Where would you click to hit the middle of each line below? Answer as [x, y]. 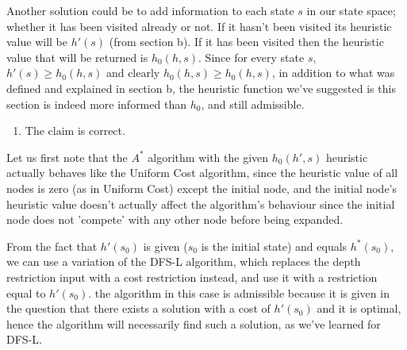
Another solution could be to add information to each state [150, 10]
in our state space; [351, 10]
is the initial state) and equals [274, 246]
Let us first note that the [67, 157]
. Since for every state [251, 57]
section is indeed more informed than [96, 104]
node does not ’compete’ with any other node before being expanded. [175, 219]
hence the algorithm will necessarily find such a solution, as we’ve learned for [194, 323]
